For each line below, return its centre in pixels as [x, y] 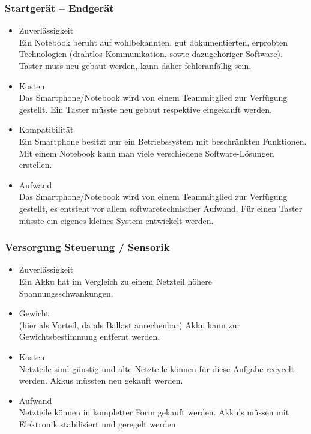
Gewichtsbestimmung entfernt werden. [89, 336]
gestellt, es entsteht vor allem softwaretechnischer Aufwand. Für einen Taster [161, 208]
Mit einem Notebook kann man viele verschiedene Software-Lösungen [146, 153]
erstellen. [35, 165]
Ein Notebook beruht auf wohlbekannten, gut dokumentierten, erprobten [153, 42]
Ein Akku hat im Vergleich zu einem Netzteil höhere [115, 281]
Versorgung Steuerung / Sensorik [87, 247]
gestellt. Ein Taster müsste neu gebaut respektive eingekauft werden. [145, 109]
